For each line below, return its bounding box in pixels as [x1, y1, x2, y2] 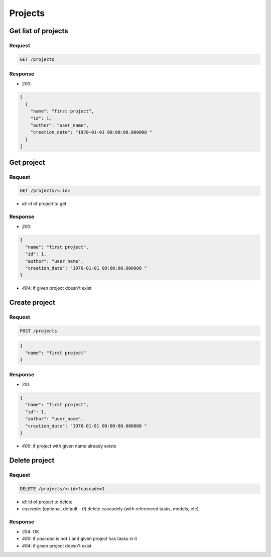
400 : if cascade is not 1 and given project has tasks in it [22, 535, 138, 542]
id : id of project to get [22, 201, 67, 207]
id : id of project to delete [22, 499, 73, 505]
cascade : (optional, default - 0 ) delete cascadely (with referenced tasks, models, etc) [22, 505, 199, 512]
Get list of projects [9, 27, 68, 35]
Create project [9, 298, 55, 307]
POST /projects [20, 328, 57, 333]
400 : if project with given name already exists [22, 442, 116, 449]
